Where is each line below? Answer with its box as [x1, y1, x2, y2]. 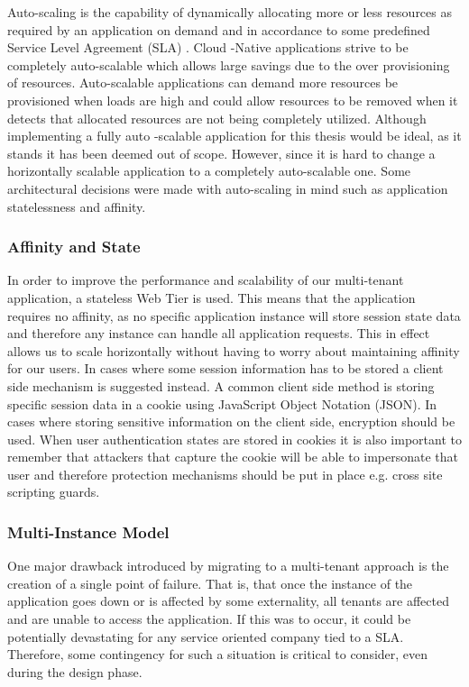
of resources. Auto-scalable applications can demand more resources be [7, 73, 399, 92]
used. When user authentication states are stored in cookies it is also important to [7, 429, 462, 448]
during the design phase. [7, 662, 143, 681]
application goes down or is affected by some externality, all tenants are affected [7, 591, 449, 610]
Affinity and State [7, 235, 141, 258]
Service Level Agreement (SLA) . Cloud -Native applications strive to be [7, 38, 409, 57]
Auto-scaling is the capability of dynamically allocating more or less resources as [7, 3, 452, 21]
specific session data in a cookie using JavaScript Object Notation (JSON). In [7, 394, 437, 413]
